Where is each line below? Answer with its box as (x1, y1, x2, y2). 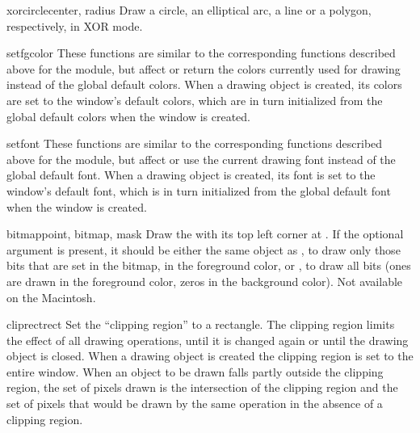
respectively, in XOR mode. (6, 17, 143, 34)
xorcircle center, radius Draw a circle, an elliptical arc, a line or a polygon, (6, 2, 372, 18)
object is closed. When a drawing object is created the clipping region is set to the (6, 347, 414, 364)
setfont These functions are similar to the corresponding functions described (6, 135, 383, 152)
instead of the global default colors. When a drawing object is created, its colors (6, 76, 402, 93)
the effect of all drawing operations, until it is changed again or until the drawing (6, 331, 409, 348)
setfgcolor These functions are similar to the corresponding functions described (6, 44, 396, 61)
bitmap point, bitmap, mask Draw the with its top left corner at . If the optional (6, 225, 404, 242)
